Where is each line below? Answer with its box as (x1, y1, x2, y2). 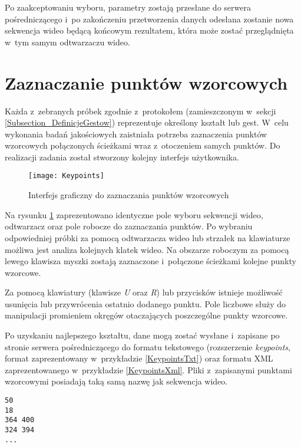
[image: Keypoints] (28, 172, 104, 180)
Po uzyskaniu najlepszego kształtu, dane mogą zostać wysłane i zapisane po (5, 329, 280, 341)
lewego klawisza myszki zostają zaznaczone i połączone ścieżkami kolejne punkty (5, 255, 296, 267)
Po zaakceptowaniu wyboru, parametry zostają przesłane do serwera (5, 1, 251, 13)
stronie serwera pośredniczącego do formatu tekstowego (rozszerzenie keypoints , (5, 340, 290, 353)
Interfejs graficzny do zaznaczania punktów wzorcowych (28, 189, 229, 201)
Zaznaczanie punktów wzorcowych (5, 70, 288, 94)
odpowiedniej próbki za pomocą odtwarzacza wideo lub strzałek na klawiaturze (5, 231, 290, 244)
